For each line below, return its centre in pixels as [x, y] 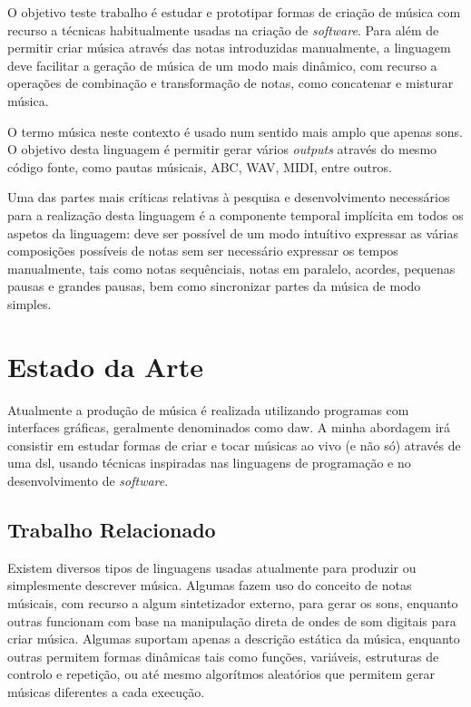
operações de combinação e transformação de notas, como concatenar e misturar [231, 83]
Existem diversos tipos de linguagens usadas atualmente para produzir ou [212, 567]
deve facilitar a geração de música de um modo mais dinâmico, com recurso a [222, 65]
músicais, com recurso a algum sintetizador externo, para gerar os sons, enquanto [233, 602]
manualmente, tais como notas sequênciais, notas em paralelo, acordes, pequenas [231, 268]
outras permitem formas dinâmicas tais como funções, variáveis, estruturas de [223, 656]
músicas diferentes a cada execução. [106, 691]
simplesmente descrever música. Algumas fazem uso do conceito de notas [210, 585]
